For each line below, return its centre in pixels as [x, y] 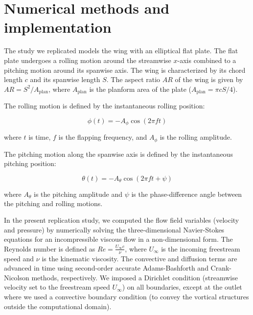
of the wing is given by [209, 79]
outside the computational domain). [58, 306]
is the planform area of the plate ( [140, 89]
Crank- [221, 268]
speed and [19, 258]
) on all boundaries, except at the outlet [182, 287]
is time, [40, 137]
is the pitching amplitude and [78, 194]
